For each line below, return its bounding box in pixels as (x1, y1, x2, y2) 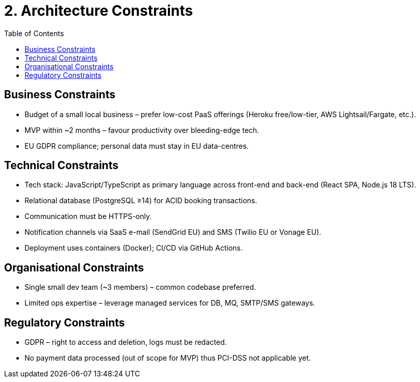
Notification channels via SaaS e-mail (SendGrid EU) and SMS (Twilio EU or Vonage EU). (24, 228, 322, 237)
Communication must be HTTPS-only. (24, 212, 152, 221)
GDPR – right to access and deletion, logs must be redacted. (24, 338, 227, 347)
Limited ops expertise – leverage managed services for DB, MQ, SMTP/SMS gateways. (24, 298, 315, 308)
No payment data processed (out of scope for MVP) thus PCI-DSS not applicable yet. (24, 353, 311, 363)
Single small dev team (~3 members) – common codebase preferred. (24, 283, 256, 292)
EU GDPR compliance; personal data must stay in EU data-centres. (24, 141, 249, 150)
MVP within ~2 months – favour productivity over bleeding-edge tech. (24, 125, 259, 134)
